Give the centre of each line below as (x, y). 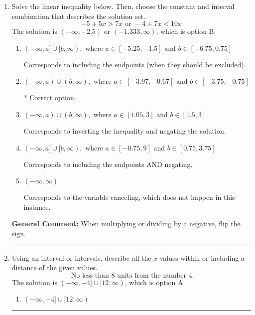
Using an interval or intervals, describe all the (81, 257)
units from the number (152, 275)
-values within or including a (201, 257)
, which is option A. (155, 282)
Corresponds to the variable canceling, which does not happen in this (129, 197)
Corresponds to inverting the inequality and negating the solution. (125, 130)
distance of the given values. (55, 267)
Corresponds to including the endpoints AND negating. (108, 164)
